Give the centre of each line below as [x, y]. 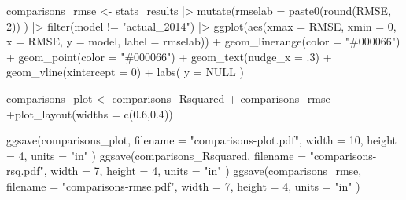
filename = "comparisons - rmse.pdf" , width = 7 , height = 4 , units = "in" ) [183, 185]
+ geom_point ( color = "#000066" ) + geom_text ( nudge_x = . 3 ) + [169, 56]
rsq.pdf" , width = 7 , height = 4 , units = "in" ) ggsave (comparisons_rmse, [184, 171]
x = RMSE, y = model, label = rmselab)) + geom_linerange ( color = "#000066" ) [203, 41]
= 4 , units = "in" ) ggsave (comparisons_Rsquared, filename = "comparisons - [192, 155]
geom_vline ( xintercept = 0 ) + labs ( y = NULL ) [125, 72]
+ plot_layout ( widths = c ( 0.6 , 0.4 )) [90, 113]
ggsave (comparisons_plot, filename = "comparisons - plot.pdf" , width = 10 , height [201, 140]
